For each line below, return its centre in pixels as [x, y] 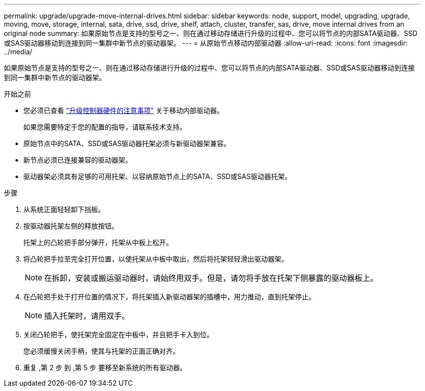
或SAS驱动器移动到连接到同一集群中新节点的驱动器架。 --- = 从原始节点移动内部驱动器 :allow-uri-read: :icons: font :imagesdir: [206, 43]
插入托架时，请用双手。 [87, 316]
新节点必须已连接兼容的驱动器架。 [78, 160]
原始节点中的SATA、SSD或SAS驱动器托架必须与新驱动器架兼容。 [127, 143]
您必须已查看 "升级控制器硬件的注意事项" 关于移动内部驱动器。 [123, 110]
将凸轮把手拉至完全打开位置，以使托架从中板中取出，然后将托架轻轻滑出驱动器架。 [156, 259]
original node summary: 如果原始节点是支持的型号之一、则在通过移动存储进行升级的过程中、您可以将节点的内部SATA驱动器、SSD [211, 33]
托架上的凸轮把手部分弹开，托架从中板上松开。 [98, 242]
